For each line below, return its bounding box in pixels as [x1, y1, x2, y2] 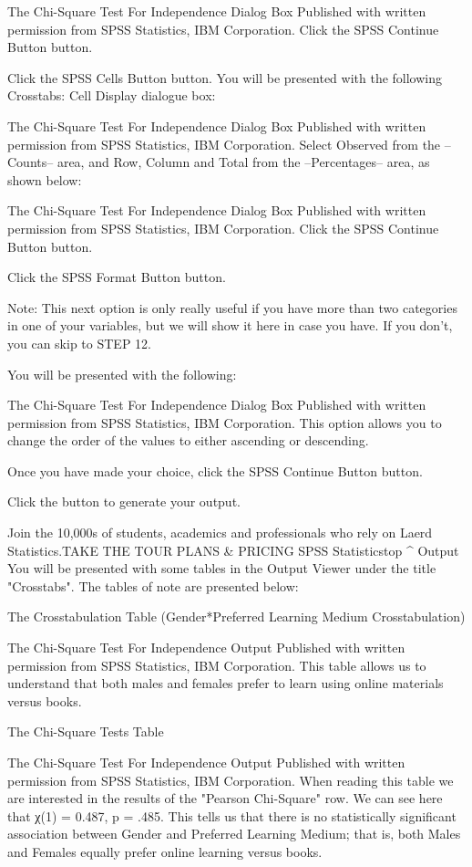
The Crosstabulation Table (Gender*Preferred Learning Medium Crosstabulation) [7, 607, 466, 626]
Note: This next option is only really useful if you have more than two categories [7, 298, 457, 317]
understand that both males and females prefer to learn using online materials [7, 674, 444, 693]
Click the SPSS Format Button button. [7, 267, 226, 287]
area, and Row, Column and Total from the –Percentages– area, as [56, 152, 430, 172]
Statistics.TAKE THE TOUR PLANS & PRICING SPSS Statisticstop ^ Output [7, 540, 459, 559]
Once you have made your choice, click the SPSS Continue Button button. [7, 461, 423, 480]
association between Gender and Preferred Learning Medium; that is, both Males [7, 824, 461, 843]
